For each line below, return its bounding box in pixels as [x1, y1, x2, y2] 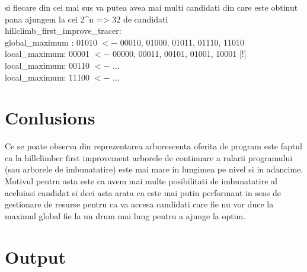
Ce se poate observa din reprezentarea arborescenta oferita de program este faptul [5, 140, 302, 152]
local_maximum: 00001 [5, 47, 90, 60]
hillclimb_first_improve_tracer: [5, 24, 121, 37]
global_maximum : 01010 [5, 36, 97, 48]
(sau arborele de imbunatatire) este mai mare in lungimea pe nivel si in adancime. [5, 163, 303, 175]
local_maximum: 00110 [5, 59, 90, 71]
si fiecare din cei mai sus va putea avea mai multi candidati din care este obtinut [5, 1, 298, 13]
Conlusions [5, 105, 95, 130]
